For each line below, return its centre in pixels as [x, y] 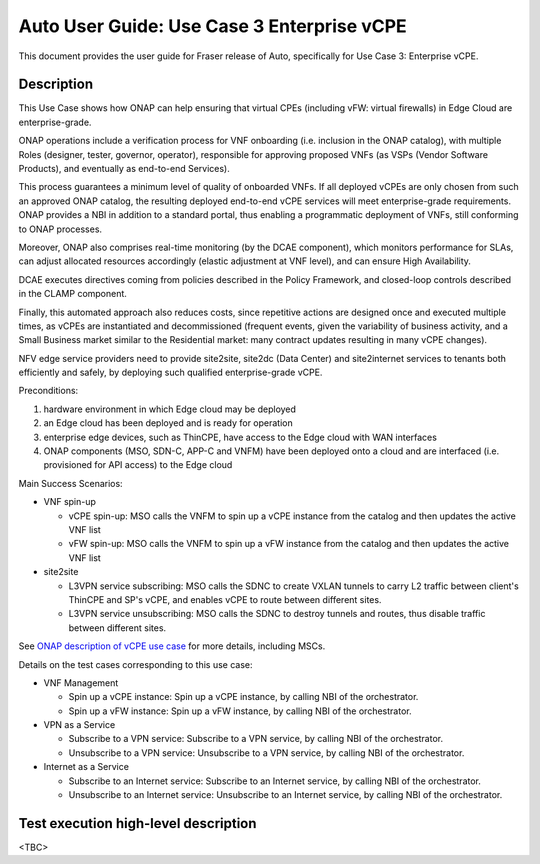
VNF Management [81, 682]
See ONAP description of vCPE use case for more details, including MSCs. [172, 646]
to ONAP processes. [60, 229]
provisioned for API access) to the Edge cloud [138, 465]
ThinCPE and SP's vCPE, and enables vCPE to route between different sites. [225, 599]
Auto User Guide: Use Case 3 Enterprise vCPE [212, 26]
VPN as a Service [79, 725]
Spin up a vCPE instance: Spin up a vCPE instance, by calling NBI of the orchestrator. [243, 697]
